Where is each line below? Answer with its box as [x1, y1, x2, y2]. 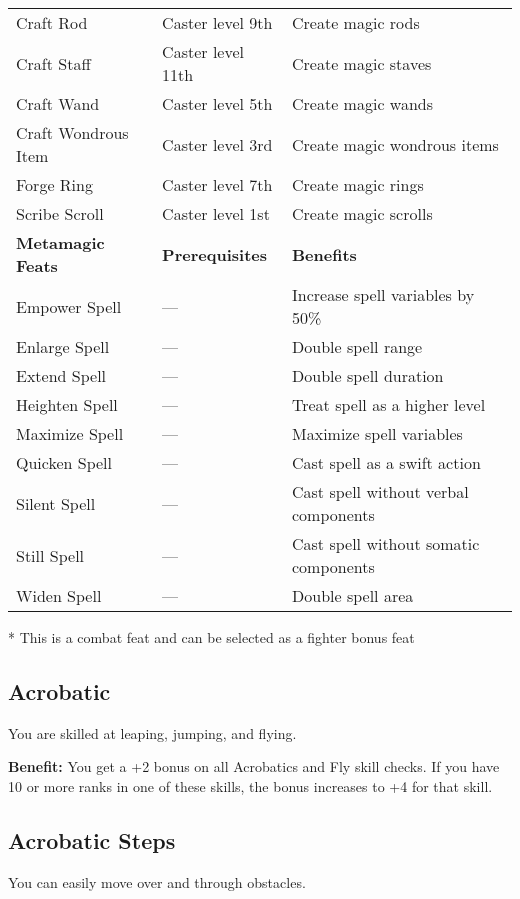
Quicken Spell [16, 451, 113, 474]
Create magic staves [292, 51, 432, 75]
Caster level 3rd [162, 132, 273, 156]
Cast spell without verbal [292, 480, 469, 503]
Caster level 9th [162, 11, 273, 34]
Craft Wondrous [16, 121, 129, 144]
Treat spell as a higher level [292, 393, 486, 416]
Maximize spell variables [292, 422, 463, 445]
